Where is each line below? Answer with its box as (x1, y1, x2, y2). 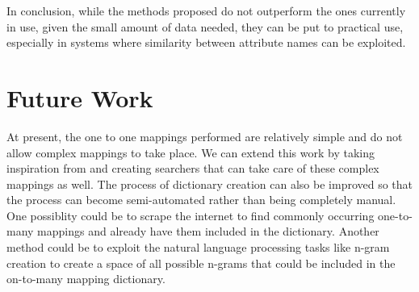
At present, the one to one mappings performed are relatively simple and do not (6, 127, 403, 144)
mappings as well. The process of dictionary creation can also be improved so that (6, 175, 413, 192)
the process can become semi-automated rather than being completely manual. (6, 191, 396, 208)
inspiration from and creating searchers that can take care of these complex (6, 160, 379, 177)
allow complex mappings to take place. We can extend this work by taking (6, 144, 375, 161)
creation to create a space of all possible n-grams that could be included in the (6, 254, 396, 271)
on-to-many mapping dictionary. (6, 270, 166, 287)
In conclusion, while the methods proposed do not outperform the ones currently (6, 2, 406, 19)
